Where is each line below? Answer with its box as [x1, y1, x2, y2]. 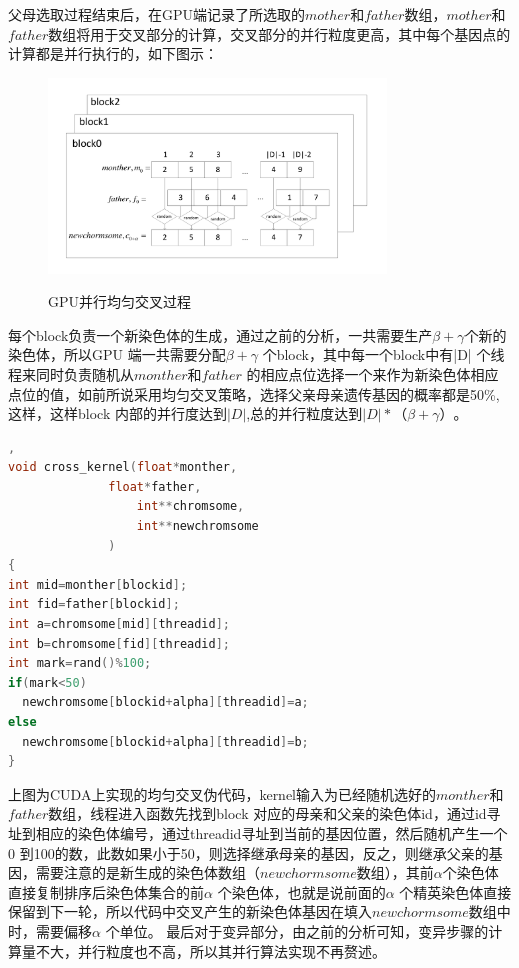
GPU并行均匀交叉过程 [48, 291, 192, 312]
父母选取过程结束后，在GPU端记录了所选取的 [8, 4, 306, 24]
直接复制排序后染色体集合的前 [8, 881, 204, 902]
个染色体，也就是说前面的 [217, 881, 386, 902]
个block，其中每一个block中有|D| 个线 [262, 344, 505, 365]
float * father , [108, 479, 202, 494]
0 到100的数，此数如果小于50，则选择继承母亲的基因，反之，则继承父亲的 [8, 842, 489, 863]
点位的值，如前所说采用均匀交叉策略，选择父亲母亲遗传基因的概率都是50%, [8, 383, 500, 404]
